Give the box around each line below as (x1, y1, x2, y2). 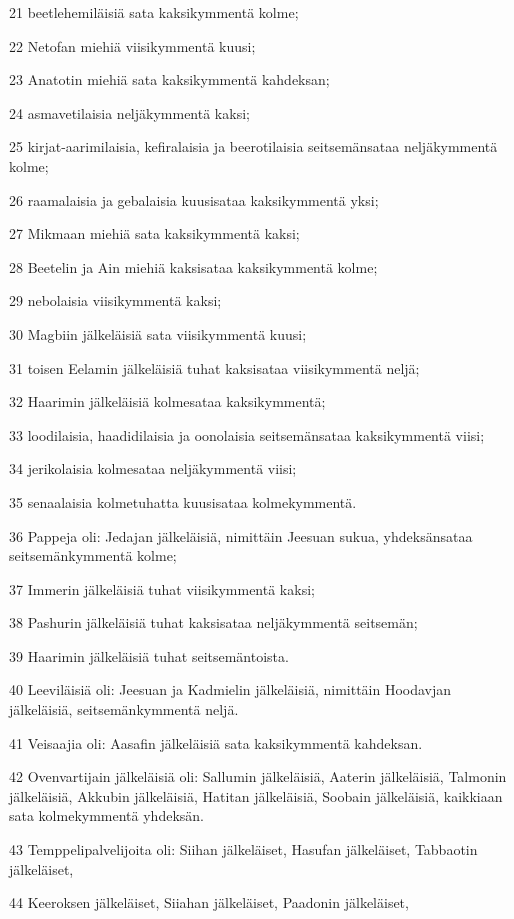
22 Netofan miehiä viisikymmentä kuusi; (9, 35, 256, 56)
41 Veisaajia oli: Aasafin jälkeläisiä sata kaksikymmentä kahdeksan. (9, 732, 423, 753)
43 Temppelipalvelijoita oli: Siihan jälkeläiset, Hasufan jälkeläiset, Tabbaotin (9, 839, 478, 860)
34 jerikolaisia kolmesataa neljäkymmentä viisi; (9, 458, 297, 479)
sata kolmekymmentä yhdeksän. (9, 805, 204, 826)
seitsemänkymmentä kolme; (9, 545, 177, 566)
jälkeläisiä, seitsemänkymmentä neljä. (9, 699, 239, 720)
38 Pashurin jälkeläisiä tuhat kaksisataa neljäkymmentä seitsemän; (9, 612, 418, 633)
